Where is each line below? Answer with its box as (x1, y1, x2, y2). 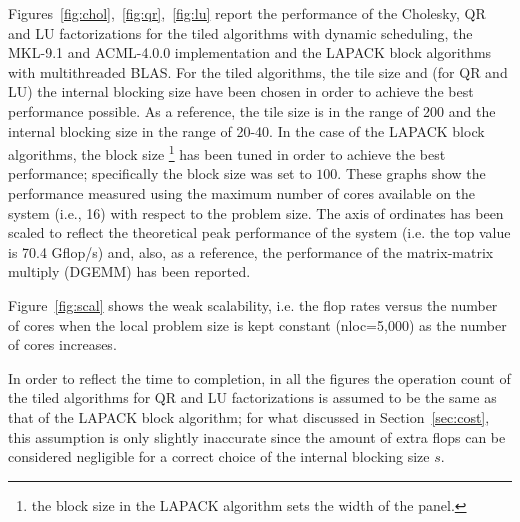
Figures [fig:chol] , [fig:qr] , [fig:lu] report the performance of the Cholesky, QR (8, 3, 486, 23)
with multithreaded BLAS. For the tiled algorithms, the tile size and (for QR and (8, 61, 508, 82)
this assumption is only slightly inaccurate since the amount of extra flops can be (8, 426, 506, 447)
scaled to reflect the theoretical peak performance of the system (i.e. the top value (8, 222, 511, 243)
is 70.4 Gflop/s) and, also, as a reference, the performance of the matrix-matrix (8, 241, 494, 262)
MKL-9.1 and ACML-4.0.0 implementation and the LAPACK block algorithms (8, 42, 492, 63)
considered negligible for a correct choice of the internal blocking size (8, 446, 430, 467)
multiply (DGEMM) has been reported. (8, 261, 251, 282)
